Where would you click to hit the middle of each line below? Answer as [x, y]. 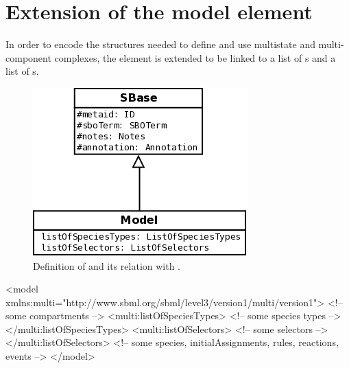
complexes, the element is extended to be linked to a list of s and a [195, 57]
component [28, 57]
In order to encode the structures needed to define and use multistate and [160, 44]
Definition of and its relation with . [107, 265]
